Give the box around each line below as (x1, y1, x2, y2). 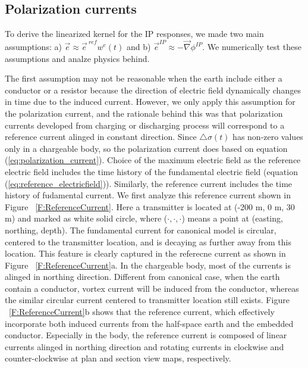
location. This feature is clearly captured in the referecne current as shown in (5, 247, 286, 260)
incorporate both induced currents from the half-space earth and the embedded (5, 317, 294, 329)
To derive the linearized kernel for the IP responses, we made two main (5, 27, 264, 40)
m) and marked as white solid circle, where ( (5, 212, 168, 224)
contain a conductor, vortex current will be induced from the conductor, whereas (5, 282, 299, 294)
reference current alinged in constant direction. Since (5, 130, 197, 143)
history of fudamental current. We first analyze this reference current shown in (5, 189, 291, 201)
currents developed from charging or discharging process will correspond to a (5, 118, 285, 131)
